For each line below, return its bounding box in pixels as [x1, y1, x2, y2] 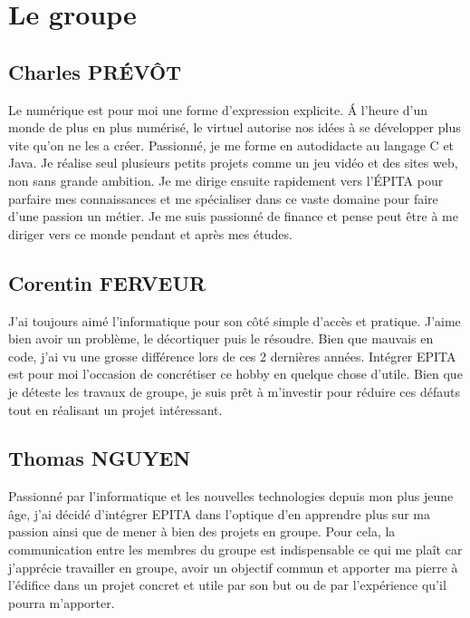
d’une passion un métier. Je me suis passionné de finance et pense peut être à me [8, 207, 458, 226]
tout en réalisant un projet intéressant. [8, 400, 223, 419]
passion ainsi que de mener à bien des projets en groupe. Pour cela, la [8, 522, 396, 541]
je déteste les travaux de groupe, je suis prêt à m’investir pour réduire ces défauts [8, 381, 460, 401]
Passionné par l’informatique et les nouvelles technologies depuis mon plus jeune [8, 487, 454, 506]
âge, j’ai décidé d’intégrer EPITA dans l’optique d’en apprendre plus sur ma [8, 504, 430, 523]
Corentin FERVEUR [8, 268, 206, 296]
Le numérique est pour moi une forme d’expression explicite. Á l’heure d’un [8, 100, 428, 119]
